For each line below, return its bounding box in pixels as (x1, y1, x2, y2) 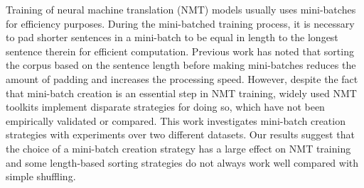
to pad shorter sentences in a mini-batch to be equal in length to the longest (6, 30, 338, 45)
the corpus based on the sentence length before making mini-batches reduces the (6, 57, 356, 72)
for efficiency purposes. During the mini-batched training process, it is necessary (6, 16, 355, 31)
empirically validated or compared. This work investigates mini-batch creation (6, 113, 346, 128)
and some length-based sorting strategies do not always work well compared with (6, 155, 359, 170)
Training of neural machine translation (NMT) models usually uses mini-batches (6, 2, 356, 16)
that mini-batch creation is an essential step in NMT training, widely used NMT (6, 85, 357, 100)
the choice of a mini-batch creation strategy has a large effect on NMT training (6, 140, 351, 155)
